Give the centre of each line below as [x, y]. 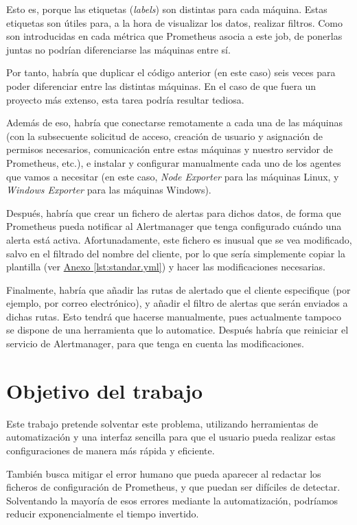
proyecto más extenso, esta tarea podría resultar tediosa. [125, 99]
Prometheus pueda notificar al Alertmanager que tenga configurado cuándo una [174, 226]
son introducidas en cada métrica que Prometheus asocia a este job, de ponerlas [174, 36]
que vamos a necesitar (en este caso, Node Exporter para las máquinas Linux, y [173, 176]
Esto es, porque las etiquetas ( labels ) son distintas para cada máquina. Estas [167, 9]
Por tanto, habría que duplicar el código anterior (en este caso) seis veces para [171, 72]
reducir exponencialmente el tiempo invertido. [103, 514]
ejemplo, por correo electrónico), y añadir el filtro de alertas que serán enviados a [177, 303]
